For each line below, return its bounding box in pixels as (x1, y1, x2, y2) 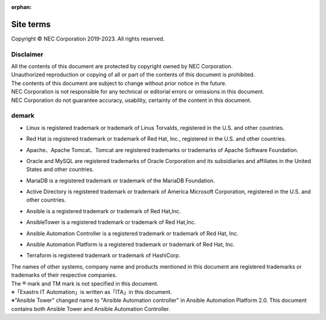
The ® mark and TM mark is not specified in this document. (11, 280, 159, 287)
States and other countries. (26, 166, 94, 173)
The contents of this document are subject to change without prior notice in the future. (11, 79, 227, 87)
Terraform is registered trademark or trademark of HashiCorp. (26, 252, 181, 259)
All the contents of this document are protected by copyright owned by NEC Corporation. (11, 63, 233, 70)
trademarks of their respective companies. (11, 272, 117, 279)
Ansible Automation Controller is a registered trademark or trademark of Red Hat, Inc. (26, 229, 238, 237)
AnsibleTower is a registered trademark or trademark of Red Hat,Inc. (26, 219, 196, 226)
